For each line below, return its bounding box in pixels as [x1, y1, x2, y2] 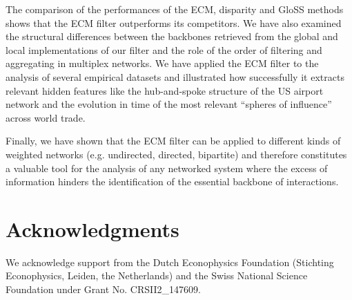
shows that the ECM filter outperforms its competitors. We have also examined [6, 15, 342, 30]
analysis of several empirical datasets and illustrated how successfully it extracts [6, 69, 344, 84]
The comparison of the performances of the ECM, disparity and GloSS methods [6, 2, 344, 16]
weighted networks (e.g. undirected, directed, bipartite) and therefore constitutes [6, 147, 347, 161]
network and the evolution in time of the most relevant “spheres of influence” [6, 97, 332, 111]
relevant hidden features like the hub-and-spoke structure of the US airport [6, 83, 324, 97]
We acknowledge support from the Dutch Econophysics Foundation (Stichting [6, 254, 334, 269]
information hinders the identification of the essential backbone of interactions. [6, 174, 339, 189]
